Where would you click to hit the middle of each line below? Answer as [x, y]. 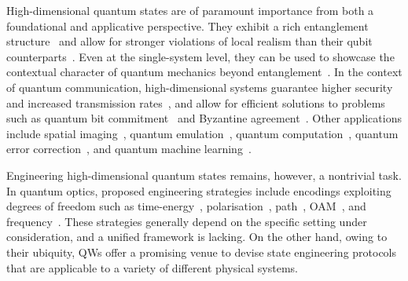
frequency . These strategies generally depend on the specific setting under [187, 221]
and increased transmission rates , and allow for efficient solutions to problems [196, 102]
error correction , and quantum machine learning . [129, 149]
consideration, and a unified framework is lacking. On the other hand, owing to [197, 237]
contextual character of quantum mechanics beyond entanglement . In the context [204, 72]
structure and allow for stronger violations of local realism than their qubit [189, 41]
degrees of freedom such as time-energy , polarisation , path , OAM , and [186, 206]
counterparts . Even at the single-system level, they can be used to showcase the [200, 56]
